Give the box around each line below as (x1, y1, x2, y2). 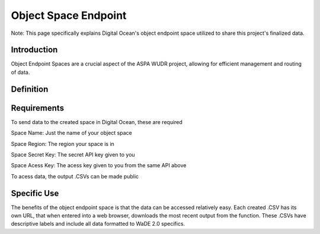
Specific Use (11, 188, 59, 198)
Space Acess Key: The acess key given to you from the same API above (11, 162, 187, 169)
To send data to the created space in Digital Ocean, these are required (11, 118, 183, 125)
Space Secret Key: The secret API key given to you (11, 151, 136, 158)
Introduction (11, 45, 58, 55)
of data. (11, 69, 30, 76)
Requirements (11, 103, 65, 113)
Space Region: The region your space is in (11, 140, 115, 147)
